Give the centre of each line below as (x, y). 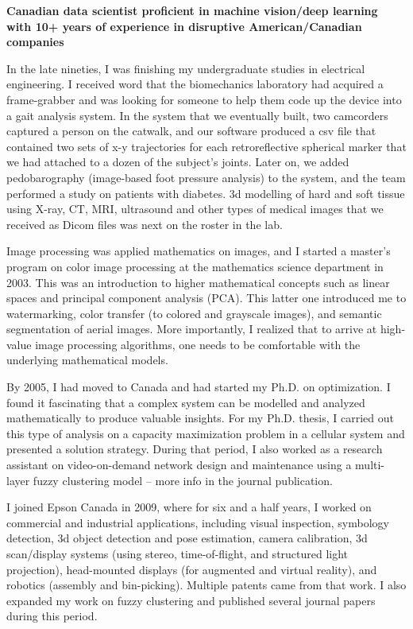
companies (35, 42)
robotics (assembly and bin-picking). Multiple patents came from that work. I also (206, 585)
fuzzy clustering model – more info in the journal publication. (183, 480)
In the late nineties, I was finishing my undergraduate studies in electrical (186, 68)
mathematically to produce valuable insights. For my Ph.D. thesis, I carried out (200, 418)
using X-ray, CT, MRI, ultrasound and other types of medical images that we (195, 209)
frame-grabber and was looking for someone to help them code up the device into (204, 99)
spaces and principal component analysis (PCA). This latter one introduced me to (206, 298)
